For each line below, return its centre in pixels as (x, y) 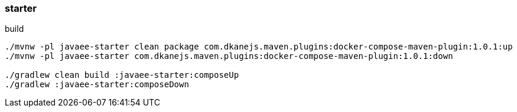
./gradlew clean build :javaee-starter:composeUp (122, 75)
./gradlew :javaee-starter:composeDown (97, 85)
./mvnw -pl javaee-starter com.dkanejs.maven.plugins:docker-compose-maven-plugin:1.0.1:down (229, 56)
